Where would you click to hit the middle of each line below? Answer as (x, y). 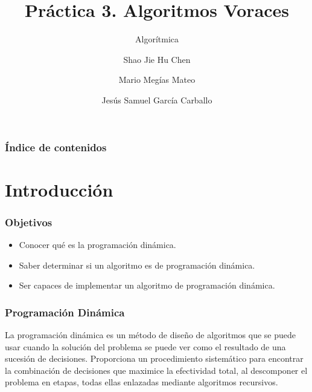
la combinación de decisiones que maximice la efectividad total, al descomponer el (156, 370)
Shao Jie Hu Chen (157, 59)
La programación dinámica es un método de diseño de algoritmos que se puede (151, 335)
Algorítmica (157, 39)
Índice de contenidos (56, 147)
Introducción (59, 189)
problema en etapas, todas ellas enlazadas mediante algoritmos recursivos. (142, 382)
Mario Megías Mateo (157, 80)
